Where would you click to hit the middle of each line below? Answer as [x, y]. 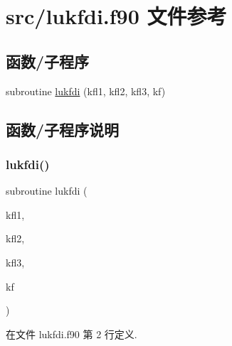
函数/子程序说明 [63, 129]
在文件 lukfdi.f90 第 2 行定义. [72, 334]
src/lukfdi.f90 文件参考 [116, 16]
